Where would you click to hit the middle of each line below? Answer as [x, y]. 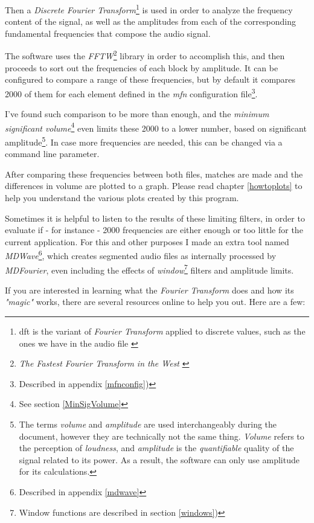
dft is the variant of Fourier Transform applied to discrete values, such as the [162, 331]
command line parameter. [52, 154]
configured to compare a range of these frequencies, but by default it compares [150, 79]
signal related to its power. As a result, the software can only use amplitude [159, 459]
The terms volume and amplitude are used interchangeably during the [148, 424]
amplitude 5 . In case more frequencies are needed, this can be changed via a [144, 141]
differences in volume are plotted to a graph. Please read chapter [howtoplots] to [154, 186]
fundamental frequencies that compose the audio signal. [108, 33]
